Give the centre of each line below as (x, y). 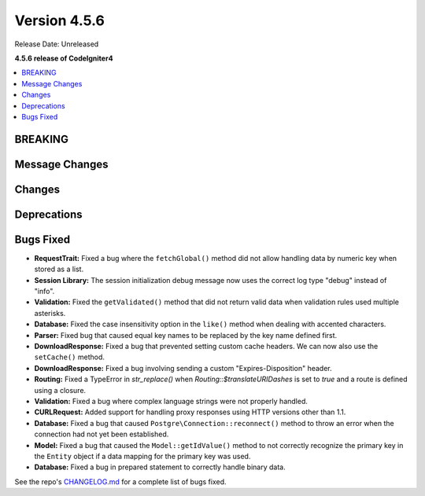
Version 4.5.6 (60, 20)
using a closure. (60, 390)
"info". (44, 292)
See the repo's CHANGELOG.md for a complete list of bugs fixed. (121, 481)
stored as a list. (59, 269)
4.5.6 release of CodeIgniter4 (64, 58)
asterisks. (50, 313)
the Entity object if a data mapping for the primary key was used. (142, 456)
